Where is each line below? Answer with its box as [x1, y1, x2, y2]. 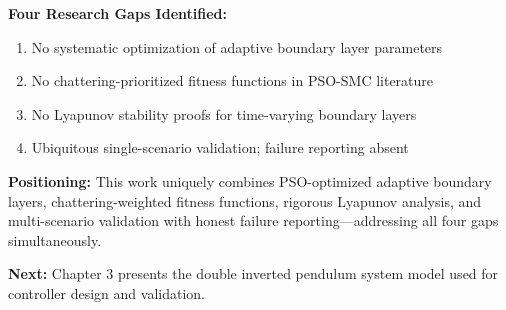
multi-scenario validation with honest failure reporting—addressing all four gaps [8, 210, 499, 231]
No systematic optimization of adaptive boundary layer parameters [31, 36, 443, 57]
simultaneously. [8, 229, 102, 250]
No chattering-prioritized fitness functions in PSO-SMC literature [31, 70, 434, 91]
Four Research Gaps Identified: [8, 3, 227, 23]
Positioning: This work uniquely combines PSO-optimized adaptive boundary [8, 170, 492, 191]
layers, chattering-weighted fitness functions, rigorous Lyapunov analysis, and [8, 190, 482, 211]
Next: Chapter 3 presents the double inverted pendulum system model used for [8, 263, 499, 284]
